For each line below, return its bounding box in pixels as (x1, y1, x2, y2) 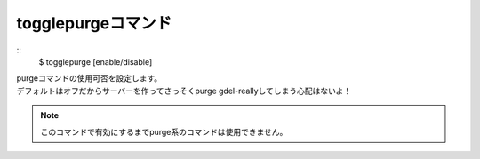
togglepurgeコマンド (16, 13, 172, 33)
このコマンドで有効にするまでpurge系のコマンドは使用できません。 (40, 126, 288, 137)
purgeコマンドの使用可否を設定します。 (16, 73, 163, 83)
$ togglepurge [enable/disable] (38, 56, 153, 67)
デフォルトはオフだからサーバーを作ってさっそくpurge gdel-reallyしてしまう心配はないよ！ (16, 85, 352, 96)
